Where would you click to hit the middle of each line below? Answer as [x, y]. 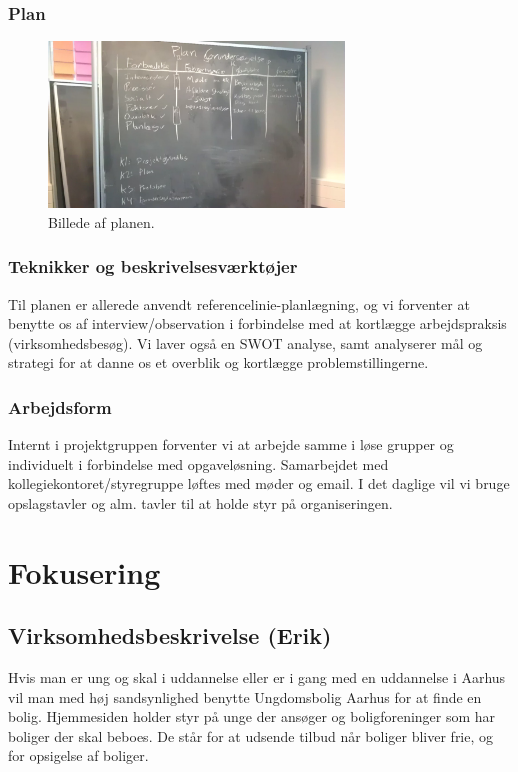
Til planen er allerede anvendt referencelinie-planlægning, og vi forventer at [239, 303]
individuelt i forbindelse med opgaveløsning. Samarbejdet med [198, 463]
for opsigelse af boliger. [78, 755]
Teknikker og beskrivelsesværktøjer [153, 266]
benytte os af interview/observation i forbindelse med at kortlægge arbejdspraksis [257, 323]
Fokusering [84, 571]
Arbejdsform [60, 406]
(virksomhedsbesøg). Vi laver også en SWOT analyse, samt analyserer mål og [245, 342]
